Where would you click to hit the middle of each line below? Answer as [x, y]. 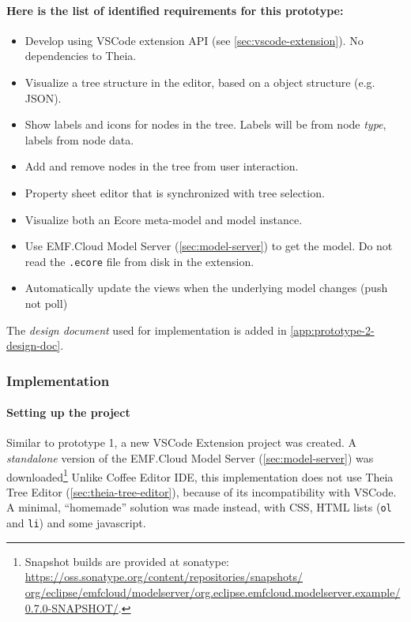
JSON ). [43, 97]
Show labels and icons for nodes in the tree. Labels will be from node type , [205, 124]
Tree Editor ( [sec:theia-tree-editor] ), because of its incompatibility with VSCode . [202, 491]
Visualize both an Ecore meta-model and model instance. [164, 219]
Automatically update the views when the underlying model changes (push [206, 288]
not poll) [46, 303]
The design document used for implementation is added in [147, 330]
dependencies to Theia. [81, 56]
